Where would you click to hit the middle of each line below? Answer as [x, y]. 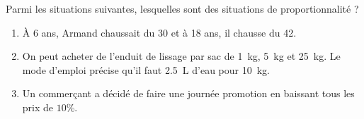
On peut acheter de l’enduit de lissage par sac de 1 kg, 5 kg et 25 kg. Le [181, 56]
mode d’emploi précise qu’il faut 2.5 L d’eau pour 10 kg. [146, 69]
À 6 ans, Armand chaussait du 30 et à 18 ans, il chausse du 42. [159, 32]
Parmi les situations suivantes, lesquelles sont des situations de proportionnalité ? [182, 8]
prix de [38, 107]
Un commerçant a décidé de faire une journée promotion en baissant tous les [188, 93]
